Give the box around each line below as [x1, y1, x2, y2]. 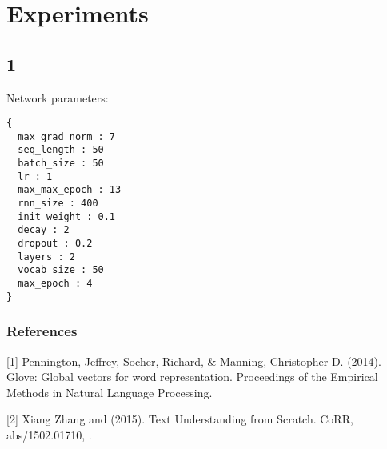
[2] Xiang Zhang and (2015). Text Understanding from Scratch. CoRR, [6, 411, 353, 427]
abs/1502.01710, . [6, 426, 92, 443]
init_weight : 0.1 [18, 210, 116, 222]
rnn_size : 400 [18, 198, 98, 210]
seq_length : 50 [18, 144, 104, 156]
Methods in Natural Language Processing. [6, 383, 213, 400]
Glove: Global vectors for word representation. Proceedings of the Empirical [6, 368, 378, 385]
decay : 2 [18, 224, 70, 236]
